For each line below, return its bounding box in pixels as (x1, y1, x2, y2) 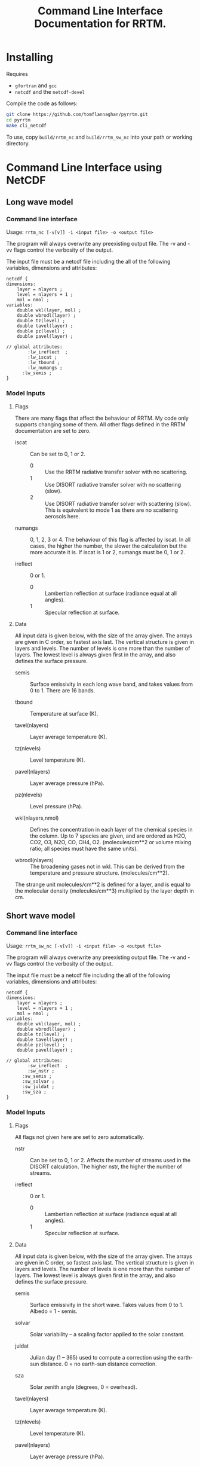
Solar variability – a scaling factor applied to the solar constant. (29, 1330, 185, 1337)
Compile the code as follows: (6, 100, 78, 107)
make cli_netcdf (6, 123, 47, 129)
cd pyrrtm (6, 117, 31, 123)
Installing (6, 51, 54, 64)
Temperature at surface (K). (29, 710, 99, 717)
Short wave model (6, 911, 76, 921)
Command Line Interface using (6, 160, 162, 174)
